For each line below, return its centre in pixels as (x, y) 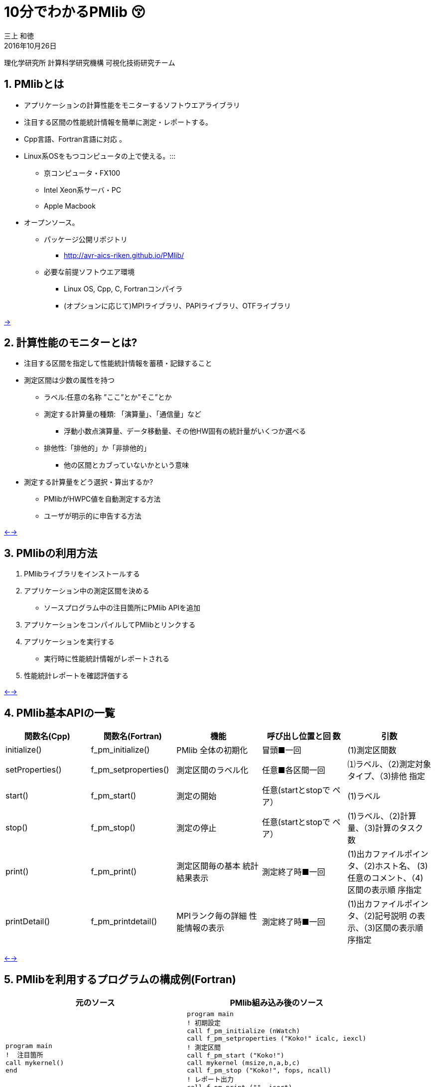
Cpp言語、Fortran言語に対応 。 (75, 139)
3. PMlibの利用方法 (51, 553)
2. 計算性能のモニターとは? (71, 343)
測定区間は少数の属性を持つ (69, 380)
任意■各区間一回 (293, 770)
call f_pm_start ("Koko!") (236, 1055)
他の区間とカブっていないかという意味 (127, 465)
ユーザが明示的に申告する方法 (93, 516)
